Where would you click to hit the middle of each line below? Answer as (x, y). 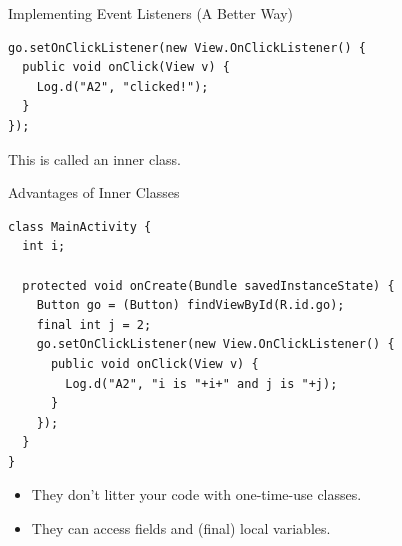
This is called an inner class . (95, 158)
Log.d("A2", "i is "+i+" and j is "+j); (201, 383)
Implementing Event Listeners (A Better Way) (151, 13)
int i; (44, 246)
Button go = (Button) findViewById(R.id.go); (190, 305)
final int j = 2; (94, 324)
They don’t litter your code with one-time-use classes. (196, 494)
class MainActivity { (80, 226)
